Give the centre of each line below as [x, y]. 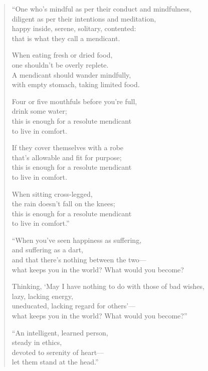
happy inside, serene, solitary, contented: [74, 28]
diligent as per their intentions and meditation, [84, 18]
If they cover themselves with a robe [68, 147]
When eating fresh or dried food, [62, 55]
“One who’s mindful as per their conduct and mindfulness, [101, 9]
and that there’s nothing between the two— [79, 260]
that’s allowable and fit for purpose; [67, 157]
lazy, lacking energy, [42, 296]
